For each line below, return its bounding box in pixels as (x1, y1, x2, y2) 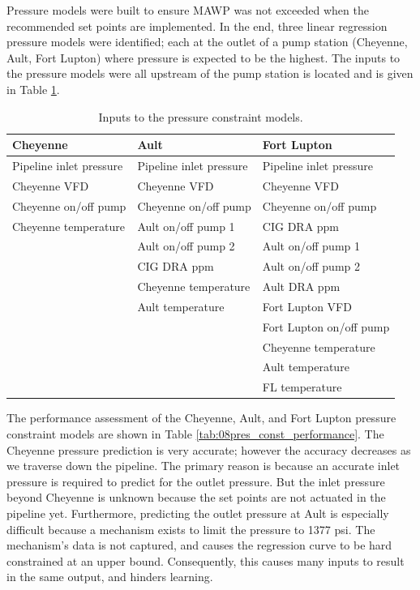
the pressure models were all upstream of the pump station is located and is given (6, 65, 414, 82)
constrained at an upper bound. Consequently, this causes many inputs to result (6, 552, 405, 569)
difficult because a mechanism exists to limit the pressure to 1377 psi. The (6, 520, 375, 537)
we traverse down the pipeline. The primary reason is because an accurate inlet (6, 457, 401, 474)
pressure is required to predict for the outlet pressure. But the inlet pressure (6, 472, 385, 490)
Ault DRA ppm (262, 278, 341, 295)
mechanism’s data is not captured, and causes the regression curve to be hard (6, 537, 392, 554)
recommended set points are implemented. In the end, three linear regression (6, 17, 388, 34)
